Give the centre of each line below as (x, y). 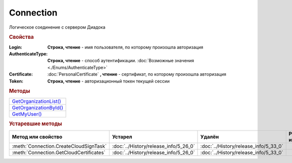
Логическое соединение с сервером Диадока (57, 27)
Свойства (21, 37)
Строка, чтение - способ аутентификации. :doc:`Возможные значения (121, 61)
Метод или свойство (37, 137)
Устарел (122, 137)
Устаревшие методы (36, 124)
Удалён (210, 137)
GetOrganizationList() (36, 101)
